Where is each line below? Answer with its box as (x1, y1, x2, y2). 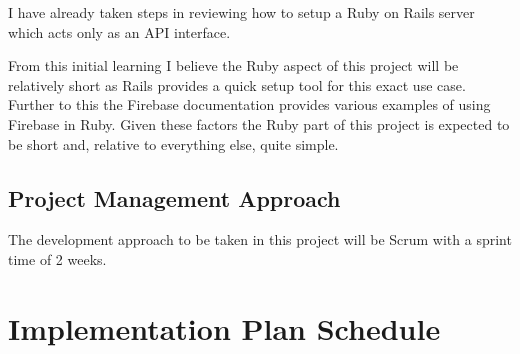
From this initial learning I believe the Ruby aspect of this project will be (8, 55, 459, 76)
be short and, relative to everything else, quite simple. (8, 133, 339, 154)
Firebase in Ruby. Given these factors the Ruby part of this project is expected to (8, 113, 510, 134)
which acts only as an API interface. (8, 21, 231, 42)
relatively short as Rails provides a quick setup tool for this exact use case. (8, 74, 466, 95)
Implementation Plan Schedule (8, 307, 441, 348)
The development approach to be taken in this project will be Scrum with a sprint (8, 229, 512, 250)
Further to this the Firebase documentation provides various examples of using (8, 94, 491, 115)
